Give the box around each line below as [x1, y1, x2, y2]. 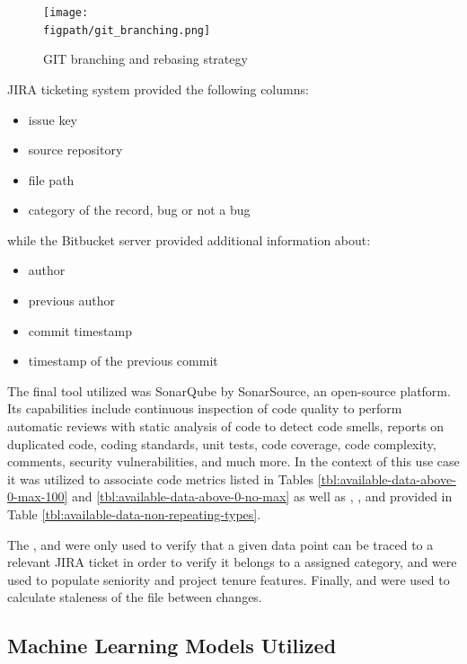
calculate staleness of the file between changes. [7, 588, 262, 606]
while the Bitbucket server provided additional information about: [7, 230, 371, 249]
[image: [43, 6, 89, 19]
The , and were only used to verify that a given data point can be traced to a [7, 535, 434, 553]
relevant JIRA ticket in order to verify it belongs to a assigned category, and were [7, 553, 457, 571]
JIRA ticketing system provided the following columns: [7, 79, 309, 98]
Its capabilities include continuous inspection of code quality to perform [7, 399, 402, 418]
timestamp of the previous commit [28, 351, 218, 370]
